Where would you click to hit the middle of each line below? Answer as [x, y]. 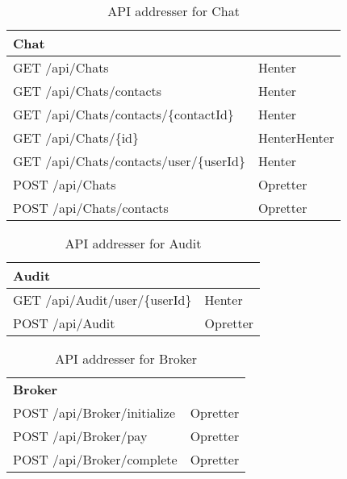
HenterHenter [296, 137]
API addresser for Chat [173, 11]
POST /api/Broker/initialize [94, 412]
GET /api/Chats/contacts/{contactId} [123, 114]
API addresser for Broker [126, 358]
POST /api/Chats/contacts [91, 208]
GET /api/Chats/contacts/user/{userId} [129, 161]
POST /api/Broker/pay [80, 436]
